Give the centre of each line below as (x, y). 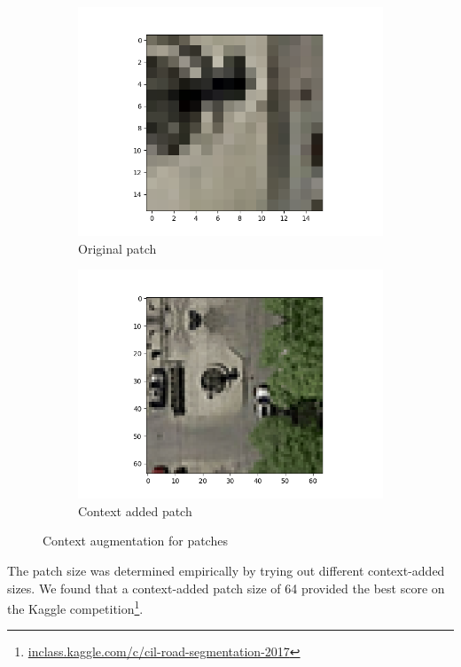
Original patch (117, 248)
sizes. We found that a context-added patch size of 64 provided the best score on (226, 588)
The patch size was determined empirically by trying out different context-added (226, 570)
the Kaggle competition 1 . (75, 607)
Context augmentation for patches (135, 541)
